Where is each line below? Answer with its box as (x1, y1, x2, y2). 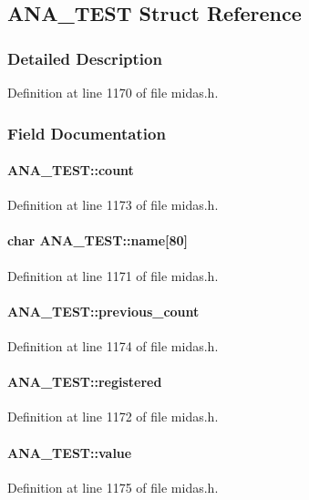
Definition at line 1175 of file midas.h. (7, 477, 219, 496)
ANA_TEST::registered (7, 372, 162, 391)
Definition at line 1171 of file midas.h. (7, 266, 219, 285)
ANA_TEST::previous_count (7, 301, 200, 320)
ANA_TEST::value (7, 443, 132, 462)
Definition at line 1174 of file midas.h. (7, 337, 219, 356)
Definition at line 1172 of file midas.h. (7, 407, 219, 426)
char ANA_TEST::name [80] (7, 231, 189, 250)
